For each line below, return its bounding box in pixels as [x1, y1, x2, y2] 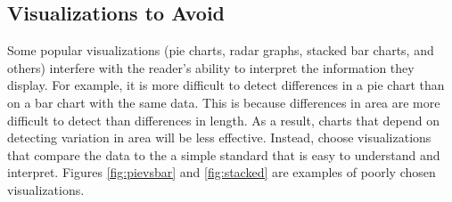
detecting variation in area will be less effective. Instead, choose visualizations [7, 128, 431, 147]
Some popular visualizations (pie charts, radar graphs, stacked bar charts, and [7, 41, 434, 60]
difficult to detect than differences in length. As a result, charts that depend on [7, 110, 440, 129]
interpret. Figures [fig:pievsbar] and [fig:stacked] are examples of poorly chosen [7, 163, 436, 182]
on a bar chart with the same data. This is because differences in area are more [7, 93, 440, 111]
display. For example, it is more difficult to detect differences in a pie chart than [7, 76, 445, 94]
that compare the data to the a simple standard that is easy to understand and [7, 145, 440, 164]
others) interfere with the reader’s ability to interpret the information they [7, 58, 415, 77]
